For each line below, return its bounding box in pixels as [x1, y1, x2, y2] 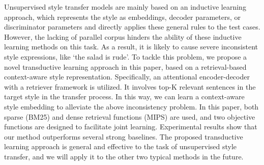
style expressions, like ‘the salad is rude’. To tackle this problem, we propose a [4, 51, 247, 62]
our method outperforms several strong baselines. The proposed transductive [4, 131, 243, 142]
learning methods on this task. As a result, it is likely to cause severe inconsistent [4, 41, 258, 52]
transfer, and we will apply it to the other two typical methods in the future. [4, 151, 244, 161]
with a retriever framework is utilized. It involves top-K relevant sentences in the [4, 81, 256, 92]
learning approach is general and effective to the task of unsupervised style [4, 141, 237, 152]
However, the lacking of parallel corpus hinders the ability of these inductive [4, 31, 242, 42]
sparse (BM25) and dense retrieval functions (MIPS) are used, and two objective [4, 111, 255, 122]
